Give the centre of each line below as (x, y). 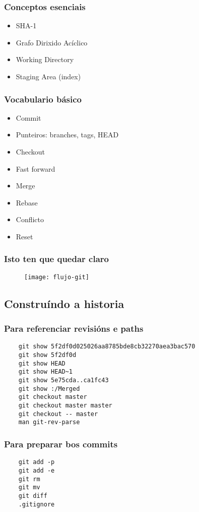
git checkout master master (65, 406)
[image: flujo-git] (57, 277)
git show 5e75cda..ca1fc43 (63, 380)
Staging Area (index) (48, 76)
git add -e (37, 470)
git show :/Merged (49, 389)
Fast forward (36, 168)
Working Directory (45, 59)
